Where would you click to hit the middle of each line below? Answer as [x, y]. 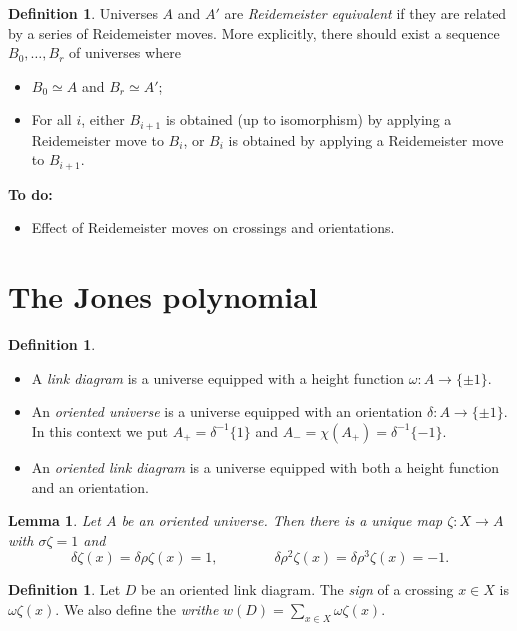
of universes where [125, 52]
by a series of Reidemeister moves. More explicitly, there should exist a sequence [254, 32]
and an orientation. [90, 486]
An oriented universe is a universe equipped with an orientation [227, 411]
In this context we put [99, 430]
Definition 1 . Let [64, 589]
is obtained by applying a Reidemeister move [366, 139]
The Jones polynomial [163, 296]
